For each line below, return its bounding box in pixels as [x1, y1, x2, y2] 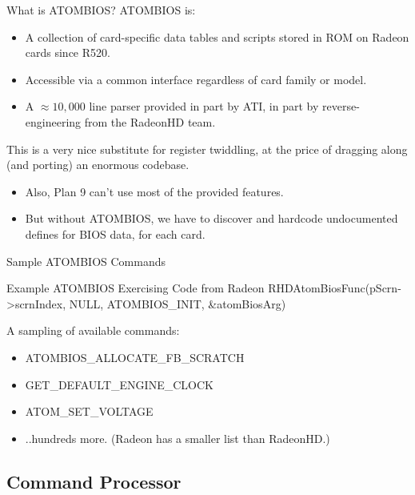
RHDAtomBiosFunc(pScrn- [268, 280, 401, 296]
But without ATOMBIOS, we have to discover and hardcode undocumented [25, 210, 398, 227]
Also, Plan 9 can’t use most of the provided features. [25, 183, 284, 199]
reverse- [322, 98, 360, 115]
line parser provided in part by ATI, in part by [89, 98, 319, 115]
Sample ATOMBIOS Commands [6, 252, 166, 269]
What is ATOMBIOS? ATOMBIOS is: [6, 2, 196, 18]
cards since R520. [25, 44, 110, 61]
